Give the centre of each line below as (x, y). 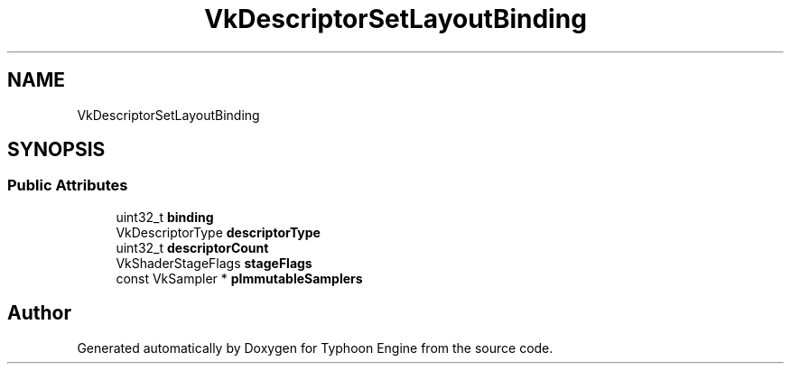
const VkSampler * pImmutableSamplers (239, 278)
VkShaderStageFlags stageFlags (214, 263)
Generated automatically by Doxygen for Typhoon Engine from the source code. (315, 348)
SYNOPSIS (56, 150)
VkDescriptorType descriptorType (218, 232)
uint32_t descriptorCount (192, 247)
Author (39, 313)
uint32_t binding (165, 217)
